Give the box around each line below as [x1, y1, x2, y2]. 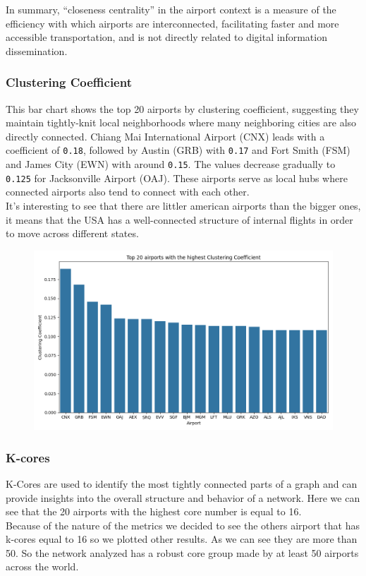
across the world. [6, 559, 79, 574]
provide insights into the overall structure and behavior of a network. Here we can [6, 490, 360, 505]
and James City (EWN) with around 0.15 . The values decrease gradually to [6, 157, 336, 172]
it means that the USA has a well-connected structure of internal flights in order [6, 212, 353, 227]
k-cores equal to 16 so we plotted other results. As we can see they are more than [6, 532, 358, 546]
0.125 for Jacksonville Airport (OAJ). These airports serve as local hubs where [6, 170, 348, 185]
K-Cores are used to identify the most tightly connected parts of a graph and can [6, 476, 358, 491]
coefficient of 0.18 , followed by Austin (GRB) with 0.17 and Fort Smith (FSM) [6, 143, 350, 157]
